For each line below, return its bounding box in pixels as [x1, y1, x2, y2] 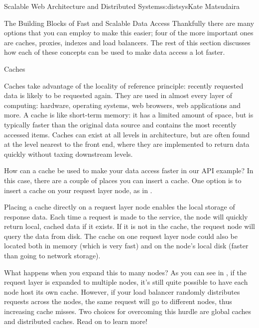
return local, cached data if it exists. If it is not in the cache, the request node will [4, 221, 256, 231]
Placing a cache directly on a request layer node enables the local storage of [4, 202, 235, 212]
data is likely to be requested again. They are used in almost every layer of [4, 90, 233, 101]
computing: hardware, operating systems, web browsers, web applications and [4, 100, 241, 110]
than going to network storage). [4, 250, 101, 261]
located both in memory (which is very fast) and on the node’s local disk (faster [4, 240, 249, 251]
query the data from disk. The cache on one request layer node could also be [4, 230, 238, 241]
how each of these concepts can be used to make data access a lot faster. [4, 47, 225, 57]
